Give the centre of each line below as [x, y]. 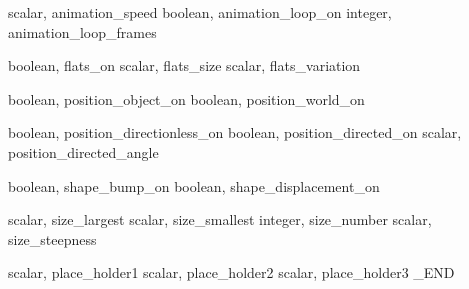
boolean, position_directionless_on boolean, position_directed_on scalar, [235, 132]
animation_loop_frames [82, 31]
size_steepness [52, 238]
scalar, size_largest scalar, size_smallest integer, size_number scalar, [220, 219]
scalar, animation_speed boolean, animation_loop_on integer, [200, 12]
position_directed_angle [83, 151]
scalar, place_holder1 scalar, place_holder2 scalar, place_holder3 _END [231, 272]
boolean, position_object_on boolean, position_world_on [186, 98]
